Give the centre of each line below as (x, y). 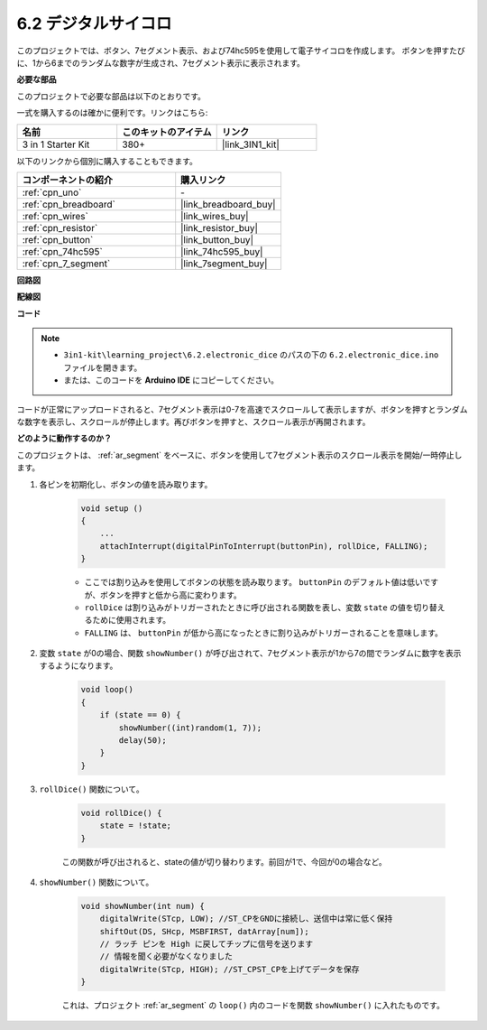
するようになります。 (78, 666)
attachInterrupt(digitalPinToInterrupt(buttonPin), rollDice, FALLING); (264, 546)
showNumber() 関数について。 (96, 882)
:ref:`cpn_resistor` (60, 227)
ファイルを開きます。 (103, 367)
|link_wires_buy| (215, 216)
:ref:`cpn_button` (58, 239)
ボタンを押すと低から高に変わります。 (171, 595)
